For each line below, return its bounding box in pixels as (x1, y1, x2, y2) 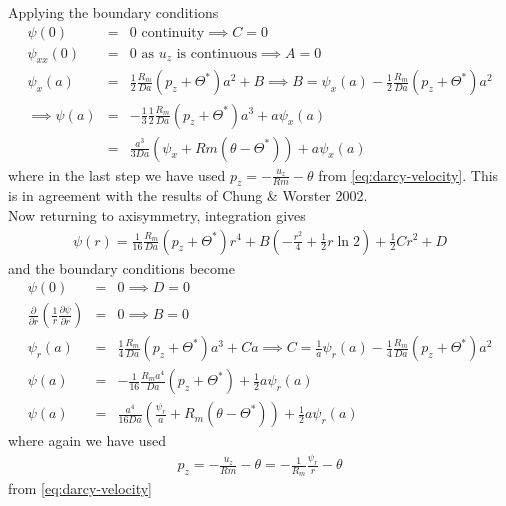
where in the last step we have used (8, 164, 226, 185)
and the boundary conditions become (8, 257, 235, 278)
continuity (141, 25, 205, 40)
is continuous (176, 46, 257, 61)
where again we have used (8, 430, 166, 451)
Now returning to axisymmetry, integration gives (8, 204, 306, 225)
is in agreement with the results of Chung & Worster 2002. (8, 185, 368, 206)
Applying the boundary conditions (8, 2, 219, 22)
